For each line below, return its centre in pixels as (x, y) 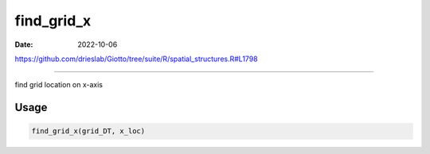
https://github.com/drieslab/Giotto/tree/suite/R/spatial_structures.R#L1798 (136, 59)
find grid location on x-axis (59, 85)
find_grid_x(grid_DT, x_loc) (88, 131)
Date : (24, 44)
